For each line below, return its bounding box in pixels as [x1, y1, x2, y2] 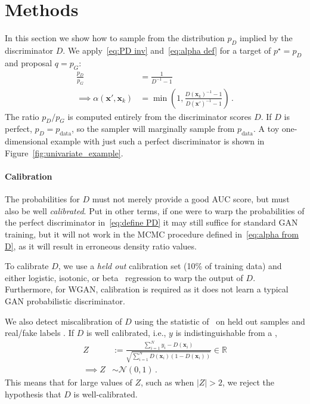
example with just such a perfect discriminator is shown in [51, 135, 265, 147]
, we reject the [222, 376, 275, 388]
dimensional [5, 135, 48, 147]
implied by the [240, 32, 293, 44]
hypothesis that [5, 387, 61, 400]
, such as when [141, 376, 194, 388]
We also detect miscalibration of [5, 314, 122, 327]
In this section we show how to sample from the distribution [5, 32, 225, 44]
